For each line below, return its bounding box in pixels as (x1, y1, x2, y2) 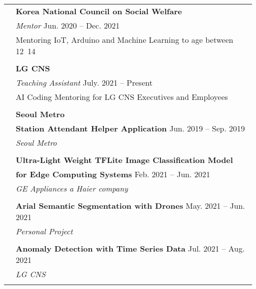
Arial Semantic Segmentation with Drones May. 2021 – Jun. (16, 200, 245, 211)
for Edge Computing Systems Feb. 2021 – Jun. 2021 (16, 168, 210, 180)
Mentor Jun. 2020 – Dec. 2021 (16, 20, 120, 31)
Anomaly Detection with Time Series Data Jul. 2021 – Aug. (16, 243, 245, 254)
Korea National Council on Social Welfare (16, 5, 182, 17)
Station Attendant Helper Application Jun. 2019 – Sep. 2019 (16, 123, 245, 134)
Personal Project (16, 225, 73, 237)
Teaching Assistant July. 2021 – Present (16, 77, 153, 88)
